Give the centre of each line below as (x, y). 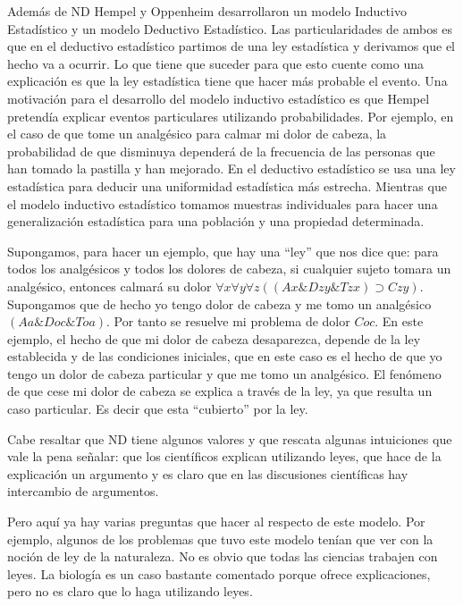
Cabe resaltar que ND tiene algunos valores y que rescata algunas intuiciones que (230, 438)
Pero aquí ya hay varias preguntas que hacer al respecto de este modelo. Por (216, 522)
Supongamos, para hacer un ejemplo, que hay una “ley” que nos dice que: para (223, 251)
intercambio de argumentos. (83, 491)
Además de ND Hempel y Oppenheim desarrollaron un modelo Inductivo (207, 11)
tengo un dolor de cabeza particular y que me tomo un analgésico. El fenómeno (224, 373)
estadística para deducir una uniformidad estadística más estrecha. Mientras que (227, 185)
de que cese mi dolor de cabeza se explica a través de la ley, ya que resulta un (220, 391)
